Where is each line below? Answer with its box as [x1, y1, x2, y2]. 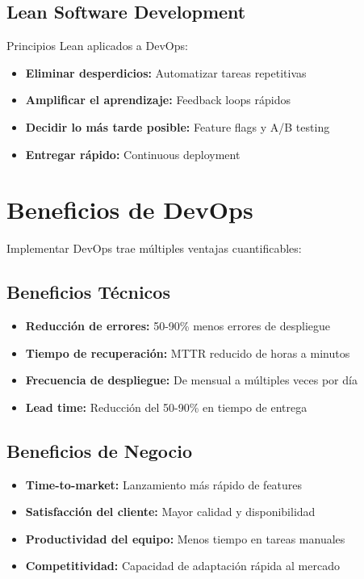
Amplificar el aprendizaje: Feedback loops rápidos [25, 91, 291, 108]
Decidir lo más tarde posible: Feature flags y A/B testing [25, 118, 330, 135]
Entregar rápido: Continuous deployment [25, 145, 241, 162]
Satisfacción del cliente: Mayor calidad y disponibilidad [25, 503, 316, 520]
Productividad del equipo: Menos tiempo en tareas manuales [25, 530, 345, 547]
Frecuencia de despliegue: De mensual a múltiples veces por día [25, 371, 358, 388]
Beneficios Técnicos [6, 279, 170, 304]
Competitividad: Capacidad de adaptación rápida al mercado [25, 557, 340, 574]
